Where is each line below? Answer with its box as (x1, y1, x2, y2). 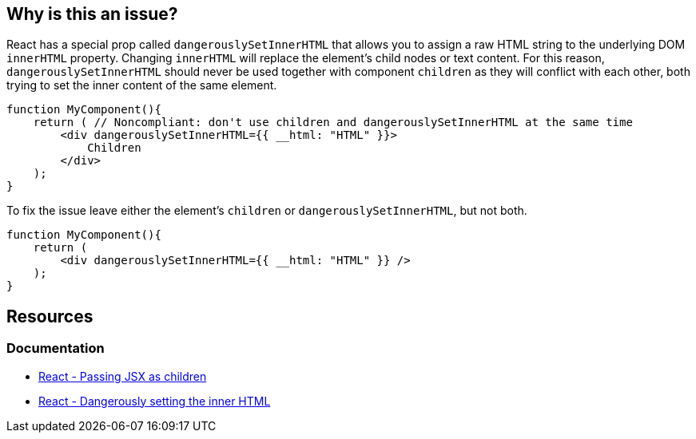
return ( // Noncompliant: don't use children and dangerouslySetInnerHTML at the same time (33, 116, 633, 129)
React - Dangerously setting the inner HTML (38, 394, 271, 408)
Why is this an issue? (6, 4, 178, 24)
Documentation (6, 340, 105, 357)
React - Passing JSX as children (38, 369, 207, 383)
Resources (6, 306, 93, 326)
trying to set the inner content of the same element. (6, 78, 277, 93)
